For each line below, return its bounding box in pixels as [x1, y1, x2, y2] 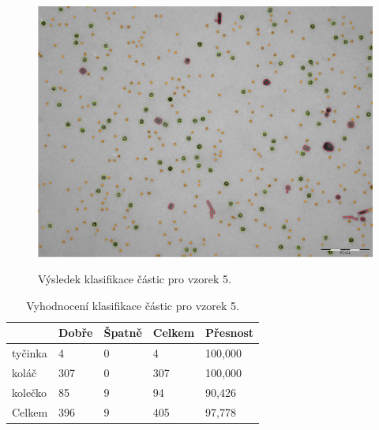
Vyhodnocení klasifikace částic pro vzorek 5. [26, 297, 239, 313]
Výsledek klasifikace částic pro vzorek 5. [38, 271, 231, 287]
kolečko [12, 383, 47, 400]
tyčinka [12, 345, 47, 361]
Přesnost [205, 324, 254, 341]
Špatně [103, 324, 142, 341]
